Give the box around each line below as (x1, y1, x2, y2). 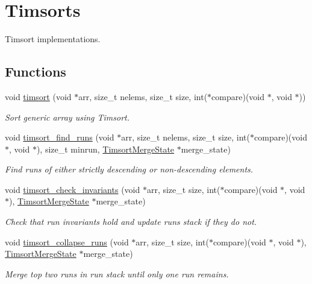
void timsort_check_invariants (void (5, 183, 140, 195)
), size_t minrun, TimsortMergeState (36, 142, 175, 155)
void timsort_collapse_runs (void (5, 235, 129, 248)
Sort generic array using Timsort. (5, 110, 130, 123)
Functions (5, 62, 66, 81)
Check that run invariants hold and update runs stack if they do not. (5, 215, 257, 228)
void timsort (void (5, 90, 72, 103)
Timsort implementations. (5, 33, 101, 45)
